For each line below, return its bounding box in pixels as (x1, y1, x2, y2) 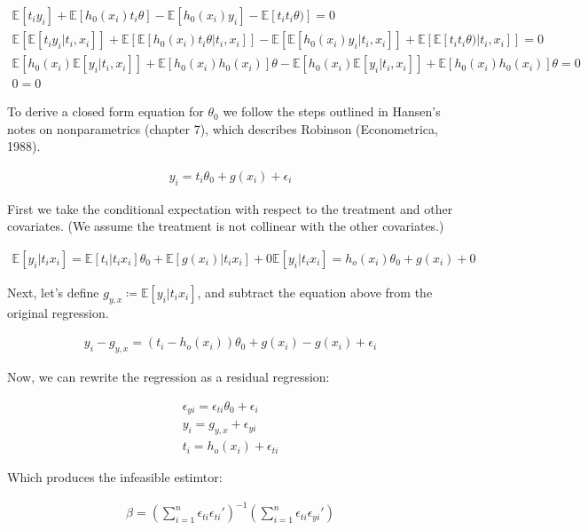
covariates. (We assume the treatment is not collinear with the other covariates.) (7, 217, 444, 235)
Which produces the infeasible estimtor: (7, 468, 223, 486)
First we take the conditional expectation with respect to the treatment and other (7, 199, 453, 218)
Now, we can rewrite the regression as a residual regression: (7, 368, 330, 386)
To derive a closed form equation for (7, 102, 204, 121)
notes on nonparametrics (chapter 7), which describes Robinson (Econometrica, (7, 119, 438, 138)
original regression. (7, 303, 109, 321)
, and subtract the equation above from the (197, 282, 433, 301)
